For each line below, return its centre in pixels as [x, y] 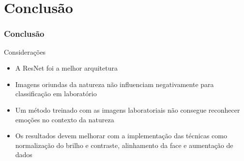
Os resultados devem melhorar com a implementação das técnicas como [121, 136]
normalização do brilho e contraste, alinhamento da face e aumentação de [124, 145]
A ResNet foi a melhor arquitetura [66, 68]
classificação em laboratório [56, 94]
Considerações [25, 51]
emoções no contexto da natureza [65, 119]
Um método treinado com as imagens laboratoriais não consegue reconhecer [128, 110]
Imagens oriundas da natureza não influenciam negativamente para [114, 84]
